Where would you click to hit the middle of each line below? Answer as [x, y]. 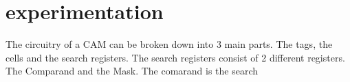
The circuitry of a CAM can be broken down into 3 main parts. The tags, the [169, 44]
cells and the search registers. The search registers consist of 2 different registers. [175, 57]
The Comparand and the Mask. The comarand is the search [132, 71]
